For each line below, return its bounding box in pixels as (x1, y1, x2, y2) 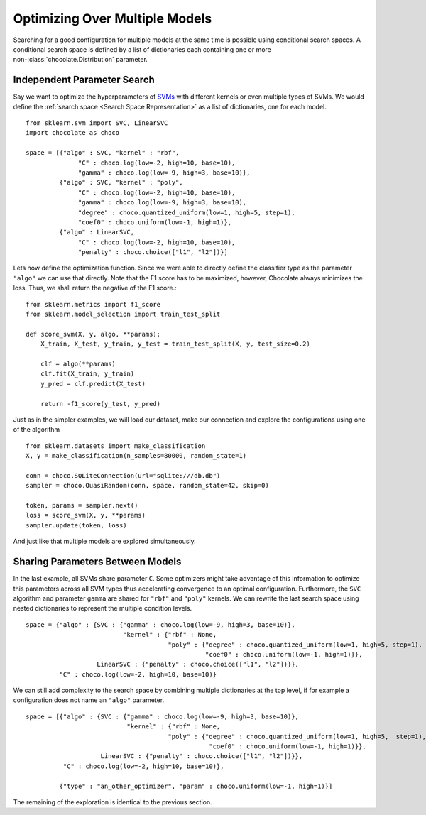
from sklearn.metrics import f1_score (26, 300, 161, 308)
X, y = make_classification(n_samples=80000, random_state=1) (26, 452, 247, 460)
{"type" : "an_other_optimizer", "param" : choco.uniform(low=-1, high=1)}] (59, 782, 333, 790)
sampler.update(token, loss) (26, 521, 127, 529)
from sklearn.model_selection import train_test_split (26, 310, 221, 319)
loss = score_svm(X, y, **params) (26, 511, 146, 520)
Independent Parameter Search (13, 74, 155, 86)
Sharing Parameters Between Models (13, 556, 182, 568)
